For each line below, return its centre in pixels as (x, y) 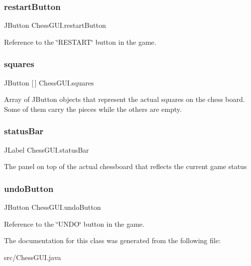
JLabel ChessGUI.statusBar (47, 149)
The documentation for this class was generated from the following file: (112, 240)
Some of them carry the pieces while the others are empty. (93, 109)
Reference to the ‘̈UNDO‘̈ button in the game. (74, 223)
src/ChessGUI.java (33, 257)
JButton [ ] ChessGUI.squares (49, 82)
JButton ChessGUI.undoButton (53, 207)
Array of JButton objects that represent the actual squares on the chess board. (125, 99)
